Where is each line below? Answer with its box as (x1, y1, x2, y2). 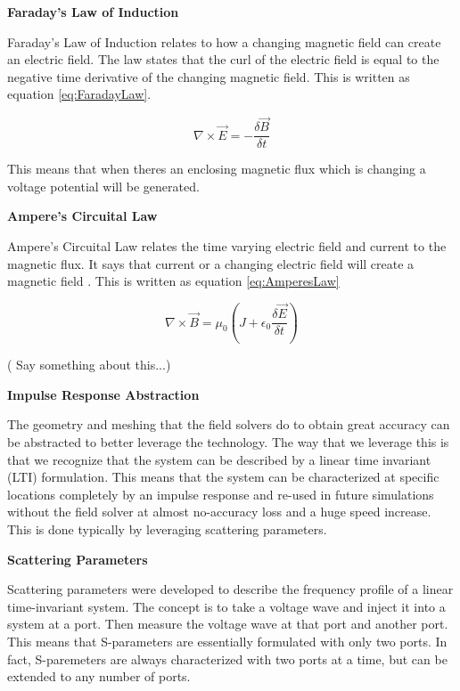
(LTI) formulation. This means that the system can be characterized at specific (7, 467, 439, 486)
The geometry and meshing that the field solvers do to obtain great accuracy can (7, 415, 450, 434)
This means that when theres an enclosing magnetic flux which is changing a (7, 159, 426, 178)
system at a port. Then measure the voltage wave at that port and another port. (7, 614, 448, 633)
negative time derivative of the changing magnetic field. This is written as (7, 67, 410, 85)
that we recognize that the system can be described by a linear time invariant (7, 450, 431, 468)
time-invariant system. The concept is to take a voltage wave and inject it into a (7, 597, 446, 615)
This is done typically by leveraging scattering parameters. (7, 520, 327, 538)
